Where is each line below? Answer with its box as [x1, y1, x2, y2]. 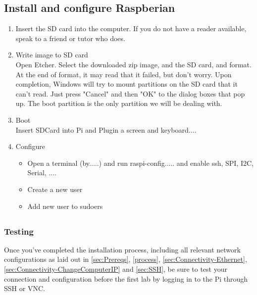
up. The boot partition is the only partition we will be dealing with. [15, 98, 222, 108]
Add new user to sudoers [27, 200, 103, 211]
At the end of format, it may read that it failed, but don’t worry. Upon [15, 69, 232, 79]
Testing [4, 225, 34, 237]
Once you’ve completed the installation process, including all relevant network [4, 244, 241, 254]
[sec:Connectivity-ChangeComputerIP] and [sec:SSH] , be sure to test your [4, 263, 227, 274]
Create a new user [27, 184, 83, 194]
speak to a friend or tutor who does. [15, 33, 125, 43]
